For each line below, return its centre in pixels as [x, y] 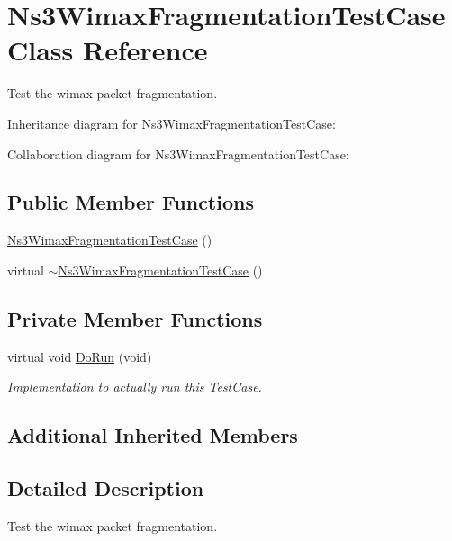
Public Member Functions [131, 202]
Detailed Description [106, 488]
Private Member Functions [135, 318]
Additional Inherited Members [153, 435]
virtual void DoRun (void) [80, 356]
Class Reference [108, 50]
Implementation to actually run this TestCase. [135, 387]
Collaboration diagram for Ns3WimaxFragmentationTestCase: [178, 153]
